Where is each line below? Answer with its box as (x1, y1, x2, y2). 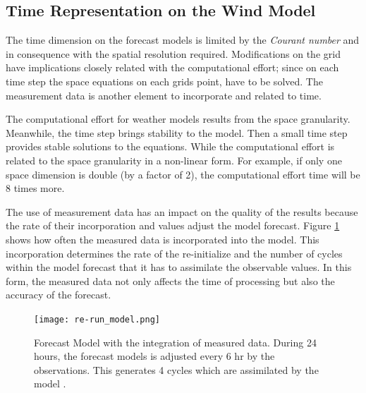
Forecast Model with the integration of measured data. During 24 (34, 334, 317, 349)
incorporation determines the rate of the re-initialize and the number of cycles (6, 246, 343, 260)
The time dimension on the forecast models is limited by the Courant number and (6, 32, 360, 47)
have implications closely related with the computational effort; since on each (6, 60, 339, 75)
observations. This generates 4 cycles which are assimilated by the (34, 362, 319, 377)
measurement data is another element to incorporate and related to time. (6, 87, 322, 102)
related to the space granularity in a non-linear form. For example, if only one (6, 152, 342, 167)
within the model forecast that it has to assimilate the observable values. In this (6, 260, 352, 274)
